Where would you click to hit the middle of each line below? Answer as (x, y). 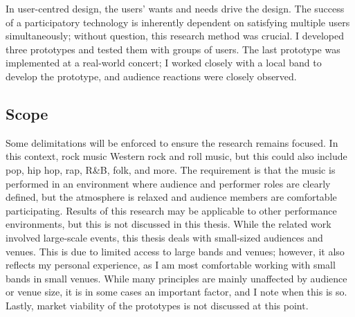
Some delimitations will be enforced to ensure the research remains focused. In (172, 142)
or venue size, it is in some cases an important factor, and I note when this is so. (176, 292)
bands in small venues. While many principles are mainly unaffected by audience (176, 278)
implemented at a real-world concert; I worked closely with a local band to (164, 63)
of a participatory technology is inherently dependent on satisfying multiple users (178, 22)
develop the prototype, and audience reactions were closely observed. (151, 76)
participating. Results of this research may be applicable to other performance (171, 210)
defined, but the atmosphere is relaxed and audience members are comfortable (171, 197)
